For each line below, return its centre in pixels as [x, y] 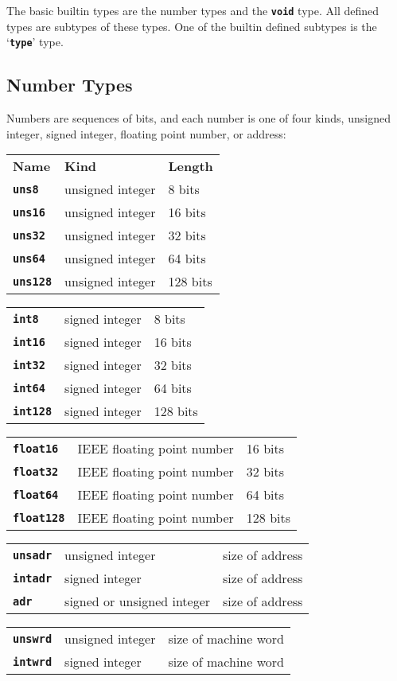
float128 [39, 518]
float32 [36, 471]
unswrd [33, 638]
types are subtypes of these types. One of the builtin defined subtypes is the [192, 26]
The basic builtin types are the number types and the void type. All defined [193, 10]
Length [191, 166]
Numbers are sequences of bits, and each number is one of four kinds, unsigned [198, 118]
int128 [33, 411]
